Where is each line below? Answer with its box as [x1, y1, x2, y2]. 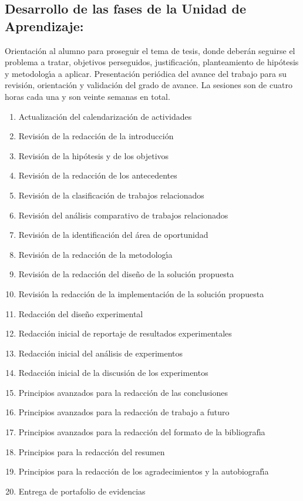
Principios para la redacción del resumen [18, 445, 165, 458]
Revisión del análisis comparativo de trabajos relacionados [18, 209, 228, 221]
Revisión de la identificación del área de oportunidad [18, 228, 208, 241]
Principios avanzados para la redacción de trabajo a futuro [18, 406, 230, 418]
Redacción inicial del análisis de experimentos [18, 347, 183, 359]
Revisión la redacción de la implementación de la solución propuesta [18, 287, 264, 300]
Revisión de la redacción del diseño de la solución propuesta [18, 268, 234, 280]
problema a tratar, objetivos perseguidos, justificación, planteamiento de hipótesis [5, 56, 299, 68]
